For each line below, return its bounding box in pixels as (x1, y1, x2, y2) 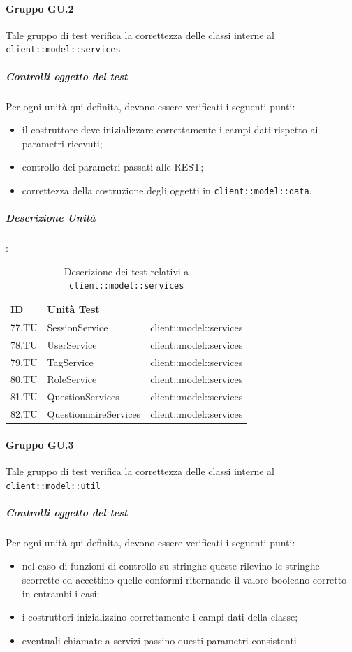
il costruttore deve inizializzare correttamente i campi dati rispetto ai (22, 122, 318, 137)
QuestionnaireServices (47, 407, 141, 421)
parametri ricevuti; (22, 136, 103, 150)
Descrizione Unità (6, 210, 96, 225)
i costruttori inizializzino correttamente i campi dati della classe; (22, 609, 298, 624)
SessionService (47, 319, 108, 334)
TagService (47, 354, 94, 369)
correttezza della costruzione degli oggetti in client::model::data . (22, 182, 312, 197)
